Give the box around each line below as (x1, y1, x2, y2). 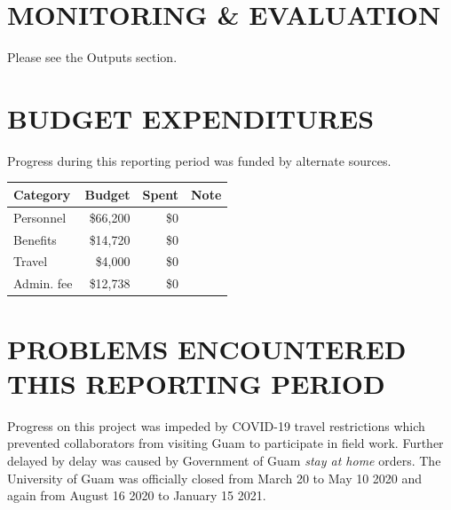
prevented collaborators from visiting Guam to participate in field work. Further (7, 434, 444, 452)
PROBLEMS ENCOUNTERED (7, 330, 407, 366)
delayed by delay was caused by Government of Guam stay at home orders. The (7, 451, 441, 469)
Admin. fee (13, 274, 73, 293)
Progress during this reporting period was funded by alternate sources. (7, 151, 392, 169)
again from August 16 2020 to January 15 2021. (7, 486, 266, 505)
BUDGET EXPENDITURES (7, 99, 375, 136)
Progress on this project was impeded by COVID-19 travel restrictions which (7, 416, 425, 435)
